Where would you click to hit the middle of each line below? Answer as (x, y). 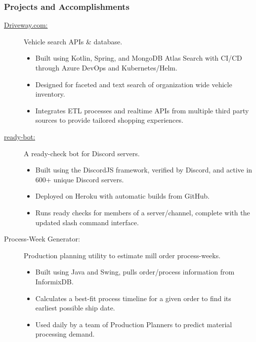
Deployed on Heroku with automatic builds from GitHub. (122, 196)
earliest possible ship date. (75, 308)
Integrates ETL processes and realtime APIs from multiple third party (142, 110)
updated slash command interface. (87, 222)
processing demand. (65, 334)
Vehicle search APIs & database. (73, 41)
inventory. (50, 94)
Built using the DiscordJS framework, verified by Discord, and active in (144, 170)
